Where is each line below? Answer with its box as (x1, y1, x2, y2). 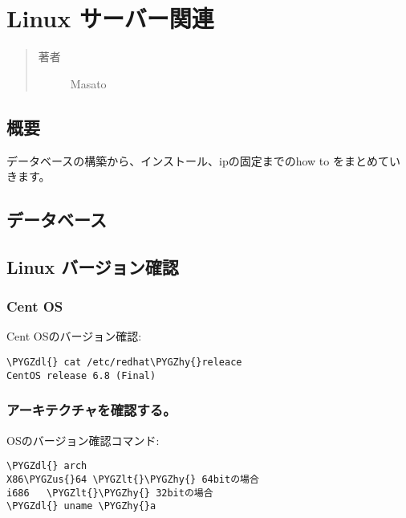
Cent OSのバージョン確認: (6, 328, 142, 345)
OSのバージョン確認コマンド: (6, 431, 160, 448)
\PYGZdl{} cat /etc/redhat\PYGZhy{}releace (6, 357, 242, 369)
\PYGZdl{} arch (6, 460, 87, 472)
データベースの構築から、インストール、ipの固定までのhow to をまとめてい (6, 152, 400, 169)
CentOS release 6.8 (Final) (6, 369, 156, 381)
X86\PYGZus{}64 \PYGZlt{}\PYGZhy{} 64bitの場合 (6, 473, 259, 485)
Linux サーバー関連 (6, 2, 214, 35)
